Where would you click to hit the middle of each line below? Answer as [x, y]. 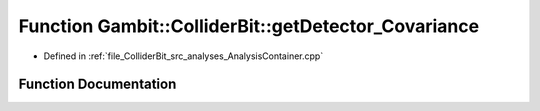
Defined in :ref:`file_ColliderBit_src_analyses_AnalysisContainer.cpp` [183, 56]
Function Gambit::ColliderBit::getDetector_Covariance [249, 26]
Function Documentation [97, 84]
